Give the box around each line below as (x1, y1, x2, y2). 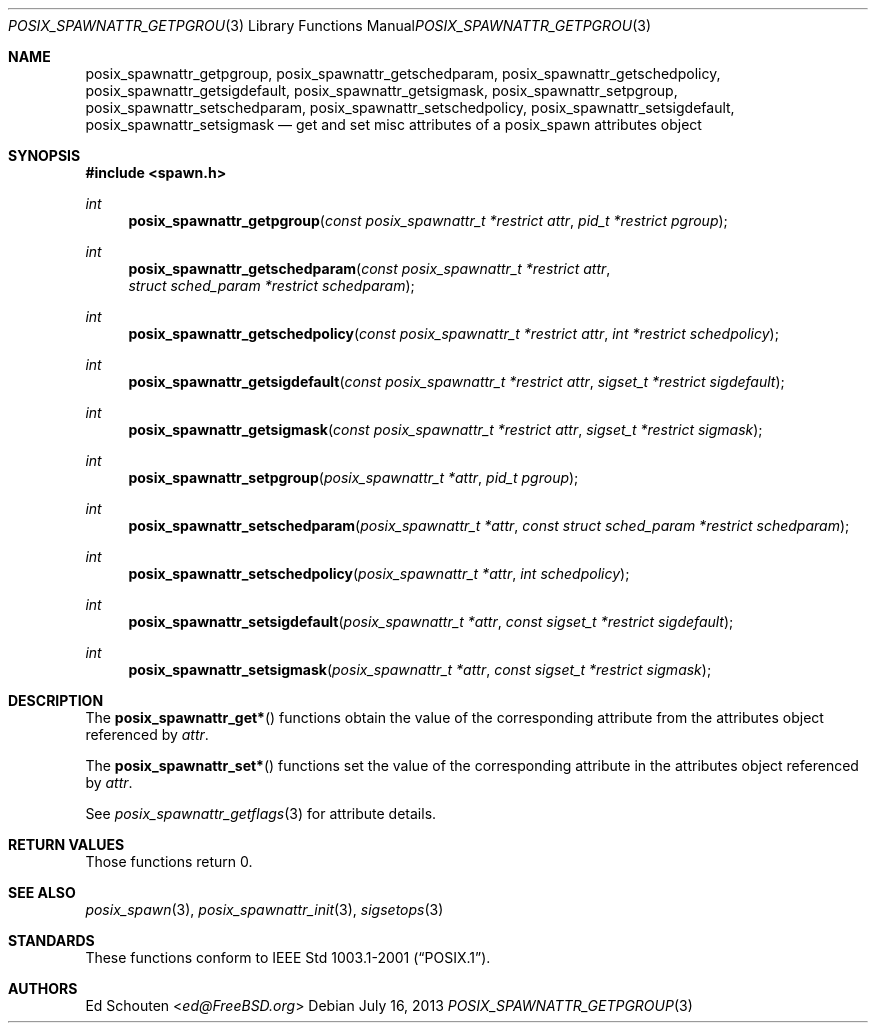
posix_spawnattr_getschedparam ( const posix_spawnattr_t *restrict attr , (128, 260, 611, 277)
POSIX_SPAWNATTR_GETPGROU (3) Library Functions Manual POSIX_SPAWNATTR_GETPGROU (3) (8, 17, 652, 34)
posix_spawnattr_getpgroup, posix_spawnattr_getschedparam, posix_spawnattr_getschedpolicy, (85, 65, 721, 82)
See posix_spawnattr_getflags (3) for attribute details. (85, 805, 437, 822)
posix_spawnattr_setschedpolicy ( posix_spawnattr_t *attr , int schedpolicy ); (128, 565, 630, 582)
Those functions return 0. (85, 853, 253, 870)
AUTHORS (8, 980, 78, 997)
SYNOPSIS (8, 147, 81, 164)
